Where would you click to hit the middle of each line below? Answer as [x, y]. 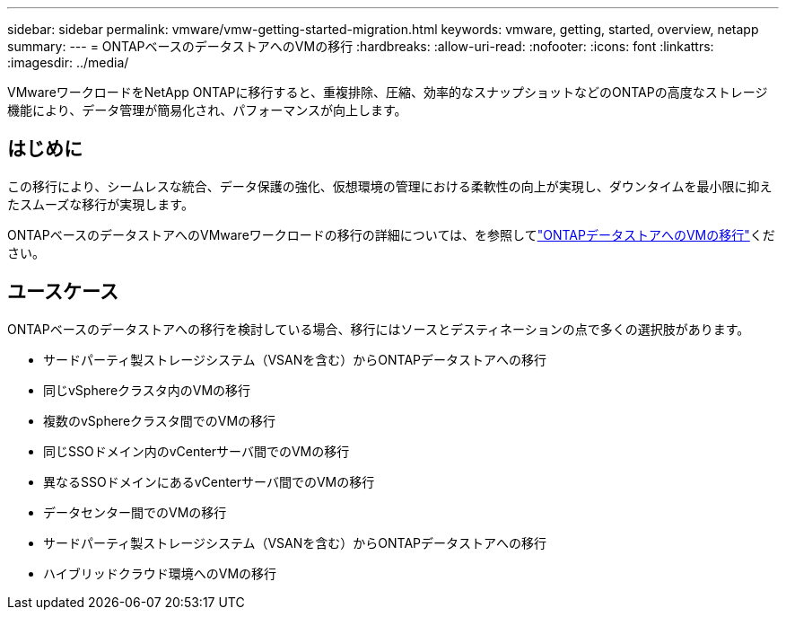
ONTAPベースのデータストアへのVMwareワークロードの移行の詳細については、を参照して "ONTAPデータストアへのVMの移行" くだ [391, 234]
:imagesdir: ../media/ [68, 62]
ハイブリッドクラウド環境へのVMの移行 [160, 573]
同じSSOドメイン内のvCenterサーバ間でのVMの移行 [196, 451]
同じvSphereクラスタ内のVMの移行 [147, 390]
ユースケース [63, 292]
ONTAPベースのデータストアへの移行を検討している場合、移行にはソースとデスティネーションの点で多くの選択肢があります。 [379, 329]
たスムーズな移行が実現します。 [100, 204]
